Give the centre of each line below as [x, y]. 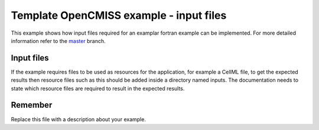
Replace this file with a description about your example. [78, 119]
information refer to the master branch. [58, 41]
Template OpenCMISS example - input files [119, 15]
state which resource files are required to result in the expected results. [98, 88]
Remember [32, 105]
